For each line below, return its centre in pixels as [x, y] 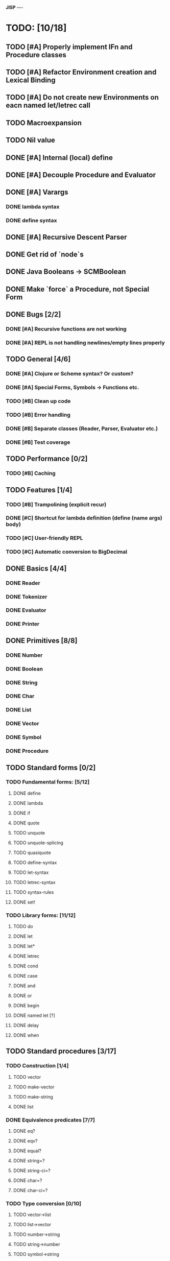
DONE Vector [22, 724]
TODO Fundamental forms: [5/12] [48, 782]
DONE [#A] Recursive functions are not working [66, 329]
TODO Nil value [31, 140]
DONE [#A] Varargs [37, 192]
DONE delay [26, 1026]
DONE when [26, 1035]
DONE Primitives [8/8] [42, 640]
